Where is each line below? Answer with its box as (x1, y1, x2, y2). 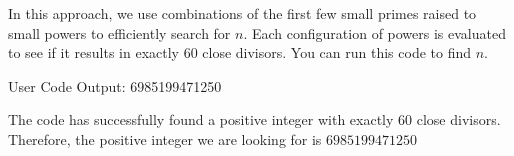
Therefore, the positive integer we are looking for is (8, 128, 322, 149)
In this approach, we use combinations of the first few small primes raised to (8, 3, 477, 23)
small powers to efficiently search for (8, 22, 231, 43)
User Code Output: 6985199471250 (8, 75, 222, 96)
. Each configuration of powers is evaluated (243, 22, 506, 43)
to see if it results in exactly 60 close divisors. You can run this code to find (8, 42, 472, 63)
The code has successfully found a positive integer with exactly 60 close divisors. (8, 109, 501, 130)
